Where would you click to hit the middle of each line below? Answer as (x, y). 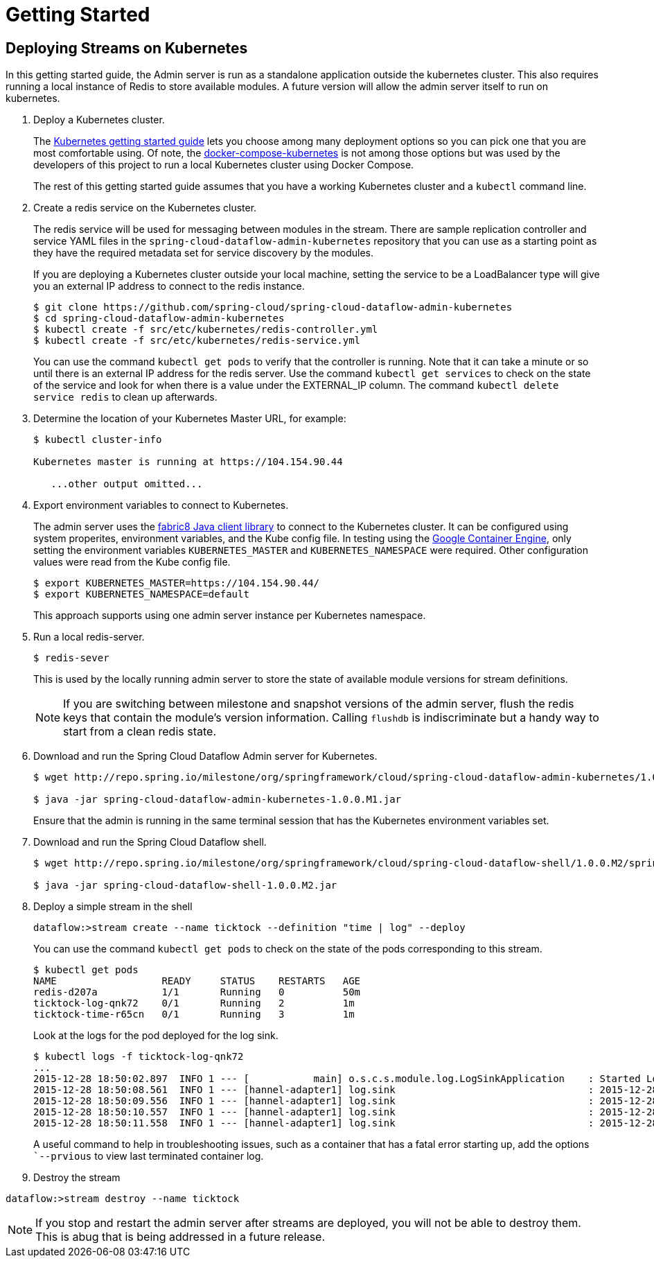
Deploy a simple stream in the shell (113, 907)
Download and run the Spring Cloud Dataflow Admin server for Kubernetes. (205, 756)
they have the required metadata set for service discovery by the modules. (204, 253)
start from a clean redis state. (140, 732)
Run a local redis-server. (89, 637)
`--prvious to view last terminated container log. (149, 1156)
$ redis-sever (71, 658)
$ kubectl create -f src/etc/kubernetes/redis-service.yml (197, 341)
